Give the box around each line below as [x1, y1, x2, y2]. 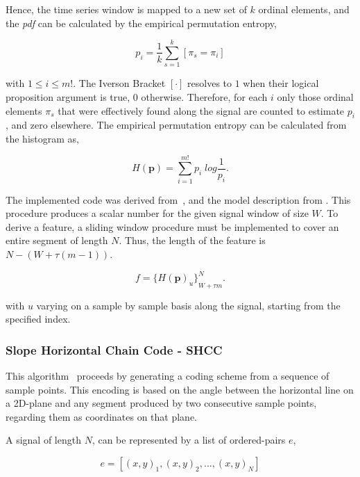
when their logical [243, 76, 319, 90]
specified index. [6, 312, 71, 326]
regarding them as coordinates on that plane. [6, 409, 198, 423]
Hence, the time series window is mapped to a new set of [6, 2, 247, 16]
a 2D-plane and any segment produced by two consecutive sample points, [6, 396, 317, 410]
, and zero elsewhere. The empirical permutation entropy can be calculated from [6, 118, 347, 132]
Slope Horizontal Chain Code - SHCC [6, 341, 223, 358]
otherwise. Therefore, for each [141, 89, 268, 104]
